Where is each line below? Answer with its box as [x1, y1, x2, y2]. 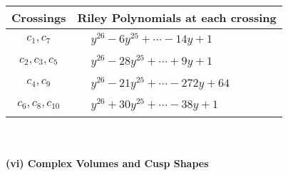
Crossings [11, 9, 66, 26]
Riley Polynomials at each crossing [77, 9, 277, 26]
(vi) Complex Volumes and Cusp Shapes [6, 155, 209, 170]
